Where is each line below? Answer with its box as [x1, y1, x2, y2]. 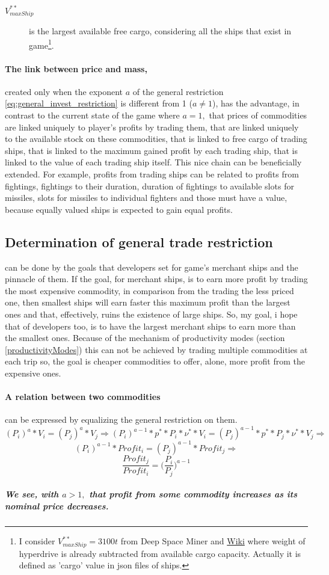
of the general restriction [132, 85, 224, 97]
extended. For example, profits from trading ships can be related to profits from [5, 168, 299, 180]
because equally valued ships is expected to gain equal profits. [5, 203, 233, 215]
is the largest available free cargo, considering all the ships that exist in [29, 25, 292, 37]
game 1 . [29, 37, 54, 51]
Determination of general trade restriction [5, 232, 273, 251]
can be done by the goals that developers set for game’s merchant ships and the [5, 260, 298, 273]
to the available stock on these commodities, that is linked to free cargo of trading [5, 132, 307, 145]
